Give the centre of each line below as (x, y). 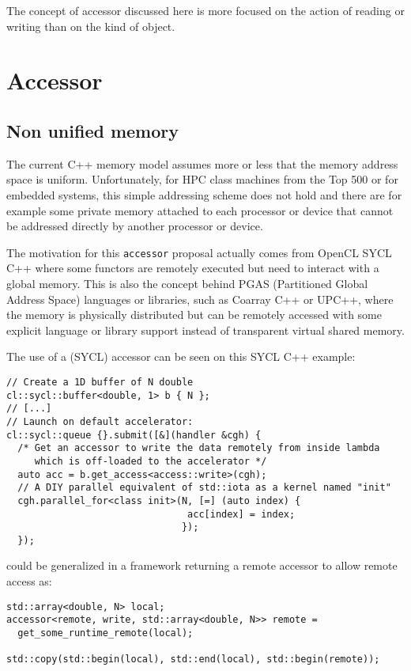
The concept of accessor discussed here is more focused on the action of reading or (205, 10)
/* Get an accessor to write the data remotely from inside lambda (199, 448)
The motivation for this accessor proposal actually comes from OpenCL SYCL (199, 252)
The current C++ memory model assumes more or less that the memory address (202, 163)
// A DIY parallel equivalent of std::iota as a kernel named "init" (204, 488)
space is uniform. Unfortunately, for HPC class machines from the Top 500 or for (202, 179)
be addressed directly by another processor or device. (135, 226)
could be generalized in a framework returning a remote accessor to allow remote (202, 565)
